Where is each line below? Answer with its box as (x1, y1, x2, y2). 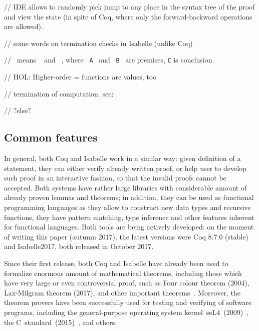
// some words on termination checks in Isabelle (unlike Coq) (4, 37, 193, 48)
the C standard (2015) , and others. (4, 316, 117, 327)
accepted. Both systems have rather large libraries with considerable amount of (4, 182, 247, 192)
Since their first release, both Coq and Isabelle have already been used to (4, 257, 228, 268)
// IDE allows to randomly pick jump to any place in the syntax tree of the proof (4, 1, 255, 11)
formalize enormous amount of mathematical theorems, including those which (4, 267, 242, 278)
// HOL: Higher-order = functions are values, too (4, 71, 157, 82)
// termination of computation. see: (4, 88, 114, 98)
